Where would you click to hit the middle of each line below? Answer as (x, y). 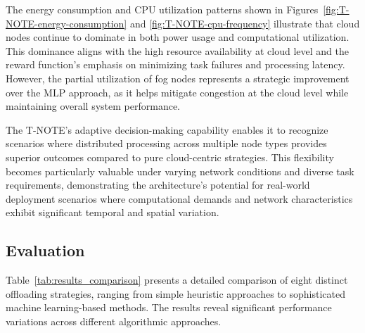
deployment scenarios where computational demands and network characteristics (179, 198)
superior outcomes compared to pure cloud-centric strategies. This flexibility (170, 157)
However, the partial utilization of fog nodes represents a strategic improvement (178, 78)
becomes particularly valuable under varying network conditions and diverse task (180, 171)
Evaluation (45, 250)
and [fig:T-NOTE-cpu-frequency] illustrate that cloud (245, 23)
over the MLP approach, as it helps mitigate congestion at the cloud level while (177, 92)
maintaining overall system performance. (93, 106)
